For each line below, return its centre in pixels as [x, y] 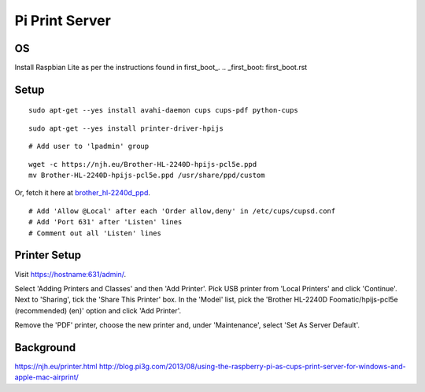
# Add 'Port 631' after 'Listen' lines [105, 222]
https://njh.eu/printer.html [56, 366]
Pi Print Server [63, 20]
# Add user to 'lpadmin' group [89, 146]
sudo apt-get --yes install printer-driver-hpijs [126, 128]
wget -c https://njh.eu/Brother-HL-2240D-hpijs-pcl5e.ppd [143, 164]
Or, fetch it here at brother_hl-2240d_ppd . [83, 193]
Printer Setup [48, 255]
